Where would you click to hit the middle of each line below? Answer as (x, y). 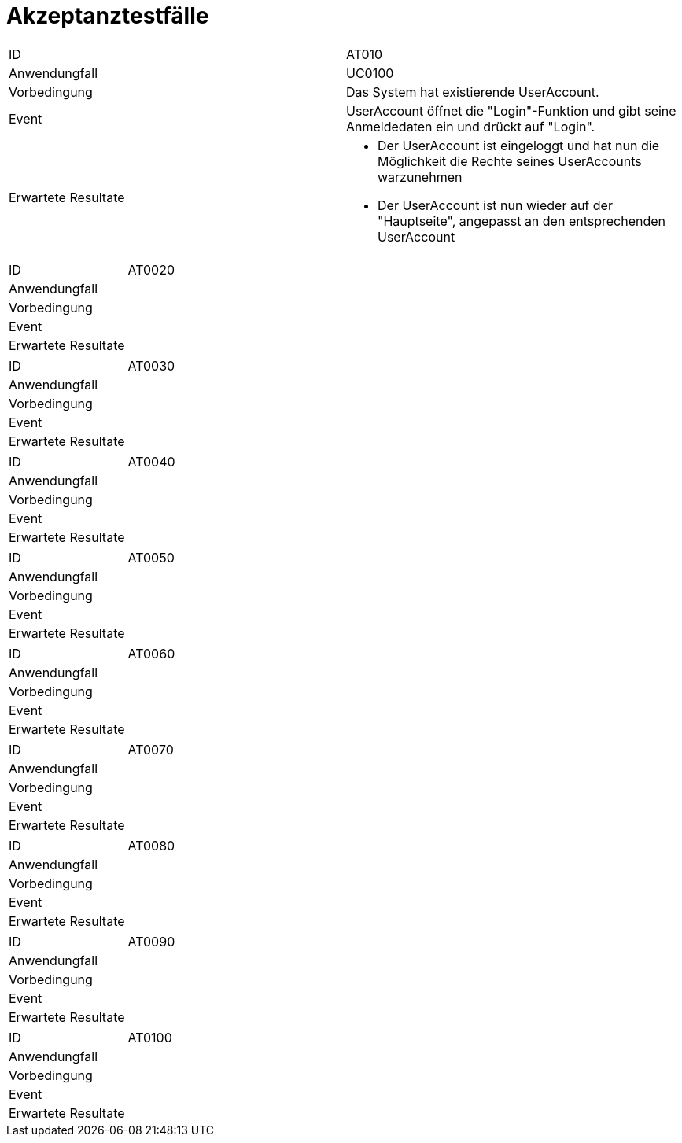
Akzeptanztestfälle (108, 16)
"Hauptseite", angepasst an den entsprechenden (522, 221)
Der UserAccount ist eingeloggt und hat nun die (518, 145)
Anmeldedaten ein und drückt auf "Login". (471, 126)
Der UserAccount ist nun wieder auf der (495, 205)
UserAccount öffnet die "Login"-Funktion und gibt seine (511, 111)
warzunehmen (420, 177)
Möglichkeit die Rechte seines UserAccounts (510, 161)
